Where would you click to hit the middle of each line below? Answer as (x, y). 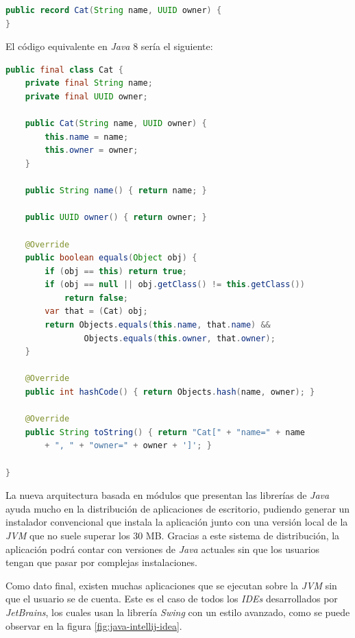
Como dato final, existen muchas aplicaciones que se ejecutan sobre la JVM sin (171, 585)
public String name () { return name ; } (116, 191)
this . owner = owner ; (91, 150)
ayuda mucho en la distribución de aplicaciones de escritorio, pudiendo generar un (178, 508)
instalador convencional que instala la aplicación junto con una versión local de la (177, 522)
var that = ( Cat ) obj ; (96, 311)
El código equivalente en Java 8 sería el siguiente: (109, 46)
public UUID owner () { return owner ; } (116, 218)
